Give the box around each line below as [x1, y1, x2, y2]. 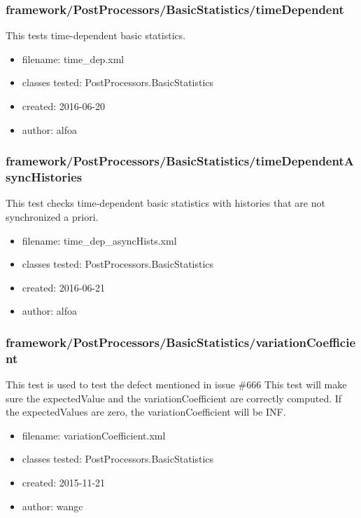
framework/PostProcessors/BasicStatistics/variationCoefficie [6, 333, 356, 350]
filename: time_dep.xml [22, 51, 125, 66]
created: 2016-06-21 [22, 280, 106, 294]
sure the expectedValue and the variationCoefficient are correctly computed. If [6, 390, 342, 405]
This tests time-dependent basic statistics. [6, 28, 186, 43]
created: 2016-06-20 [22, 99, 106, 113]
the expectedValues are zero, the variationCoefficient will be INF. [6, 404, 286, 419]
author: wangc [22, 498, 83, 513]
